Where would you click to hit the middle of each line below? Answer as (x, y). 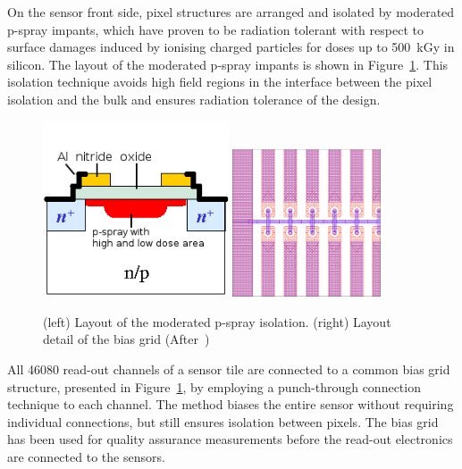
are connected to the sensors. (86, 456)
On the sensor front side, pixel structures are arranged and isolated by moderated (231, 12)
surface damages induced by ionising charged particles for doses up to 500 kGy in (231, 47)
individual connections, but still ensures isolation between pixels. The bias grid (223, 421)
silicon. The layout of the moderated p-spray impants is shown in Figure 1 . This (228, 64)
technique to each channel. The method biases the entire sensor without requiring (231, 404)
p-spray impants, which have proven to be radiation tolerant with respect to (215, 29)
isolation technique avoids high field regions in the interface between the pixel (220, 82)
